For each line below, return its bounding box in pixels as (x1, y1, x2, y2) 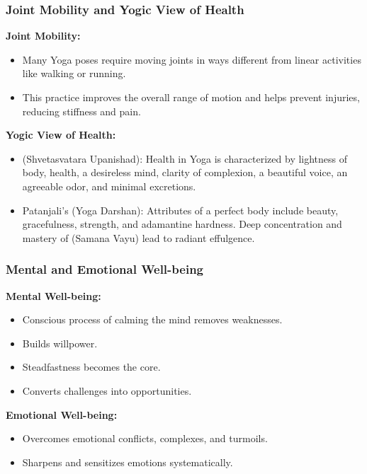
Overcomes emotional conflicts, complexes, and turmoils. (22, 431, 268, 446)
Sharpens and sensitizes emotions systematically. (22, 454, 233, 469)
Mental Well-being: (6, 288, 101, 303)
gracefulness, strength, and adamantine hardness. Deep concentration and (22, 216, 342, 231)
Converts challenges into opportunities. (22, 383, 192, 398)
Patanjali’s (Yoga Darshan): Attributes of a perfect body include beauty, (22, 202, 339, 217)
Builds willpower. (22, 335, 98, 350)
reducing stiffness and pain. (22, 103, 141, 118)
